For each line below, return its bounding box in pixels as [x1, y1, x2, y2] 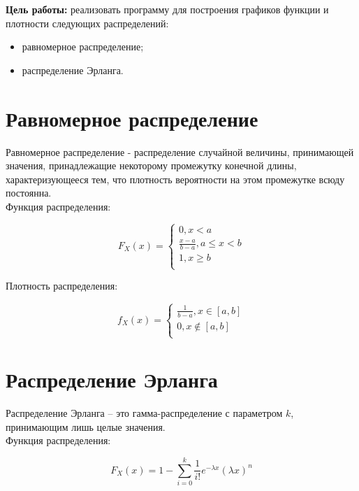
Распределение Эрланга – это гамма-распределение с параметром [6, 406, 283, 420]
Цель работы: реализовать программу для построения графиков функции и [6, 2, 329, 16]
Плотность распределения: [6, 278, 118, 293]
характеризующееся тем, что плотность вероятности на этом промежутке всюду [6, 171, 345, 186]
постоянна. [6, 185, 52, 200]
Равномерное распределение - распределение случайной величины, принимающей [6, 144, 354, 159]
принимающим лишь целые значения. [6, 419, 166, 434]
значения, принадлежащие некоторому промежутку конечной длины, [6, 158, 297, 173]
